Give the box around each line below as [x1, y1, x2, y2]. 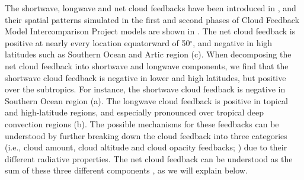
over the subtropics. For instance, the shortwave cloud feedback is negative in [5, 83, 286, 95]
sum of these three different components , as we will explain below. [5, 164, 248, 176]
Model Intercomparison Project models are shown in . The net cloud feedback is [5, 25, 296, 37]
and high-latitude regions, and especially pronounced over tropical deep [5, 106, 264, 118]
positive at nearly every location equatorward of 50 [5, 36, 190, 49]
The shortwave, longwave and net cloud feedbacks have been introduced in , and [5, 2, 296, 14]
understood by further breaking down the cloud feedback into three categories [5, 129, 287, 142]
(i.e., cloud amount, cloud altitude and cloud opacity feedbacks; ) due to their [5, 141, 287, 153]
